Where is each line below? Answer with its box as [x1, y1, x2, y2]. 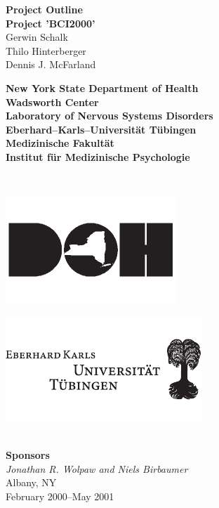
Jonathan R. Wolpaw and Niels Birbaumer [6, 461, 188, 476]
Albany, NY [6, 475, 57, 490]
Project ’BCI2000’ [6, 15, 95, 30]
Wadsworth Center [6, 94, 99, 109]
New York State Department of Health [6, 80, 199, 95]
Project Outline [6, 2, 83, 16]
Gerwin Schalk [6, 30, 68, 44]
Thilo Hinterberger [6, 43, 86, 58]
